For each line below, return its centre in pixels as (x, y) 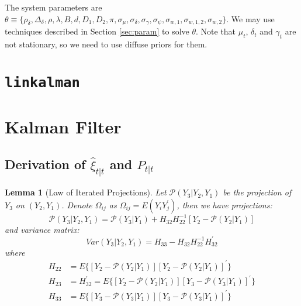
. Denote (77, 204)
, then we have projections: (224, 204)
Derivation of (45, 164)
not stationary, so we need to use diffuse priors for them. (106, 44)
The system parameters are (53, 7)
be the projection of (257, 192)
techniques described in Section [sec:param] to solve (97, 31)
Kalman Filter (63, 127)
